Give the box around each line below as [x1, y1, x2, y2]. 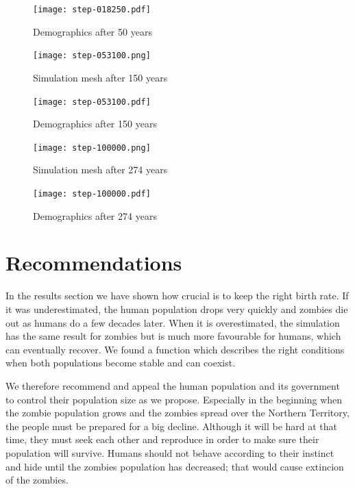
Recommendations [5, 249, 182, 277]
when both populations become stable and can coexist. [5, 355, 236, 370]
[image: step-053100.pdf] [33, 97, 151, 107]
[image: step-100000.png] [33, 142, 151, 153]
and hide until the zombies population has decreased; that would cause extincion [5, 459, 344, 473]
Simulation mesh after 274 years [33, 162, 168, 177]
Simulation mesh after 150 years [33, 70, 168, 84]
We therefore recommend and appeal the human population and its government [5, 378, 340, 392]
